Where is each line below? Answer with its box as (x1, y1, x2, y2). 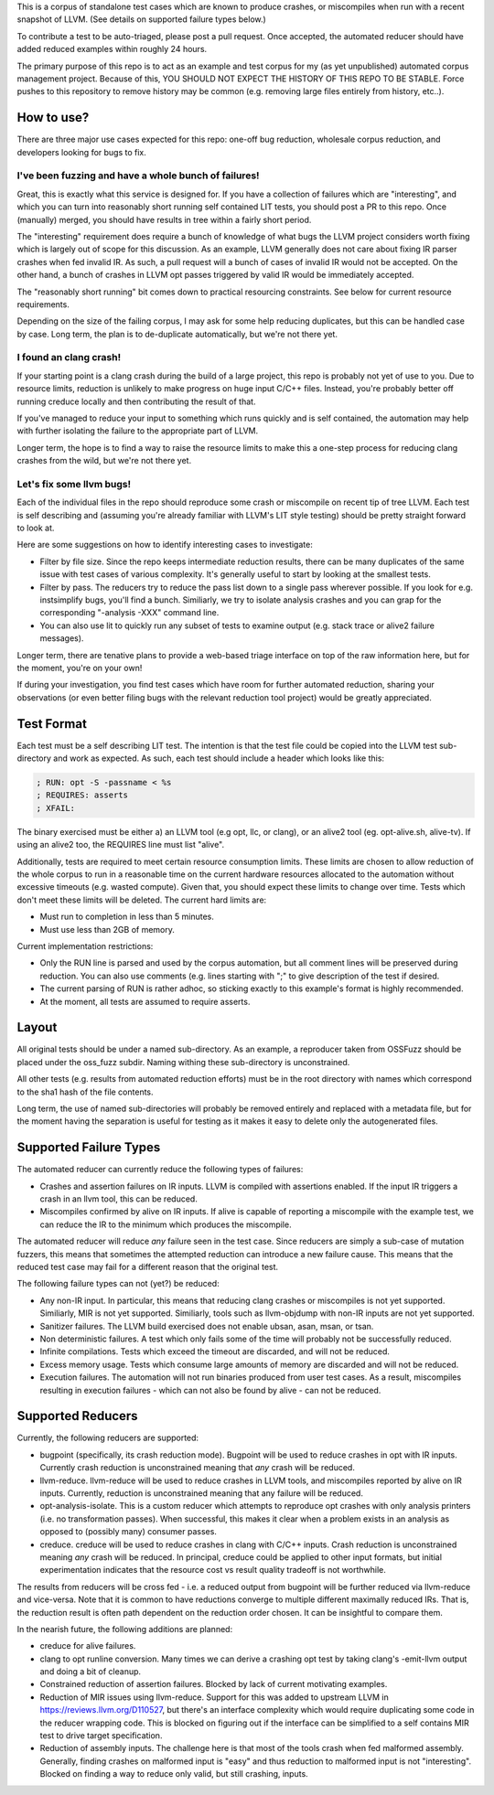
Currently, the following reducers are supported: (16, 1432, 199, 1444)
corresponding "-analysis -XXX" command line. (39, 607, 220, 618)
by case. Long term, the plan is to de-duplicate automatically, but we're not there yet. (16, 328, 338, 339)
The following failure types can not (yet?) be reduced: (16, 1278, 220, 1289)
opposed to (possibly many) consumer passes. (39, 1526, 217, 1537)
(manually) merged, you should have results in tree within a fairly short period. (16, 214, 312, 225)
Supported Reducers (16, 1408, 138, 1424)
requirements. (16, 298, 70, 310)
